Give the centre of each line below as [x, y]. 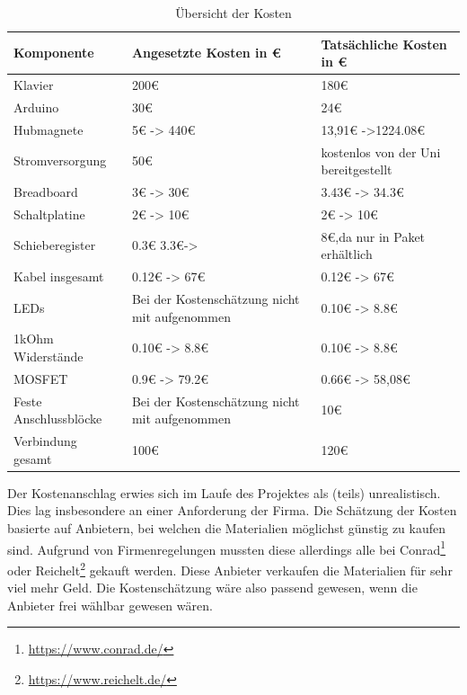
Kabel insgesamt [59, 276]
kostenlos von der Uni [381, 151]
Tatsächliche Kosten [384, 44]
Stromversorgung [60, 160]
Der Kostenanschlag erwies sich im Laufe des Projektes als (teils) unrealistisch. [224, 492]
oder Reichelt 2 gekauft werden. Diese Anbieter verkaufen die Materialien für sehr [230, 568]
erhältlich [347, 254]
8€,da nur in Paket [373, 236]
